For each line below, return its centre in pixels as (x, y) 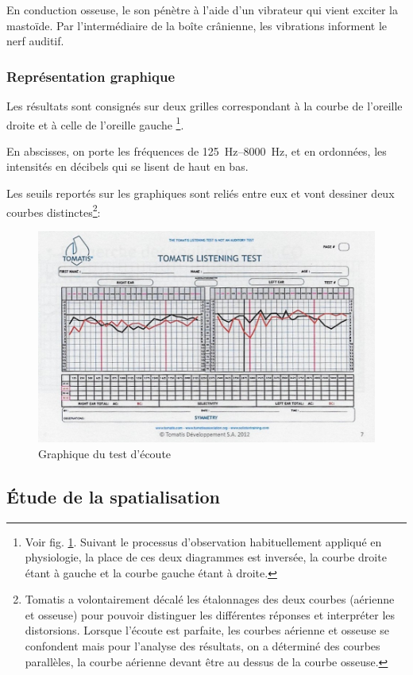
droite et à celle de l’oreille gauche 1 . (95, 123)
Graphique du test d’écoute (105, 453)
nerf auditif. (35, 41)
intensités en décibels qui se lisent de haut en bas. (127, 166)
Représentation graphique (91, 76)
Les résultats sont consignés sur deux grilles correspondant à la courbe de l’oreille (205, 106)
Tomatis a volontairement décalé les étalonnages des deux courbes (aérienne (210, 599)
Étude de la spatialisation (113, 496)
